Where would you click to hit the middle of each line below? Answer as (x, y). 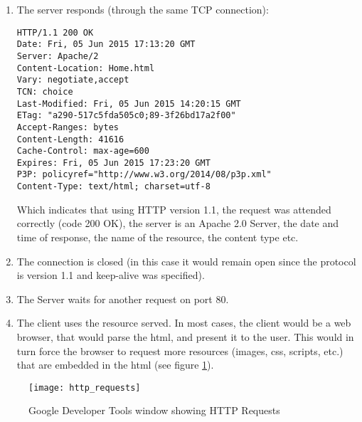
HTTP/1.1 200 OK (55, 32)
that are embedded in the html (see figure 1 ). (115, 365)
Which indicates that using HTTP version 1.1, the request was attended (174, 209)
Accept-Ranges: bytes (68, 127)
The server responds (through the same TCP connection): (143, 9)
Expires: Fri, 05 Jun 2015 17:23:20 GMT (113, 163)
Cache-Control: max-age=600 (83, 151)
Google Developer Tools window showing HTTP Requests (154, 410)
